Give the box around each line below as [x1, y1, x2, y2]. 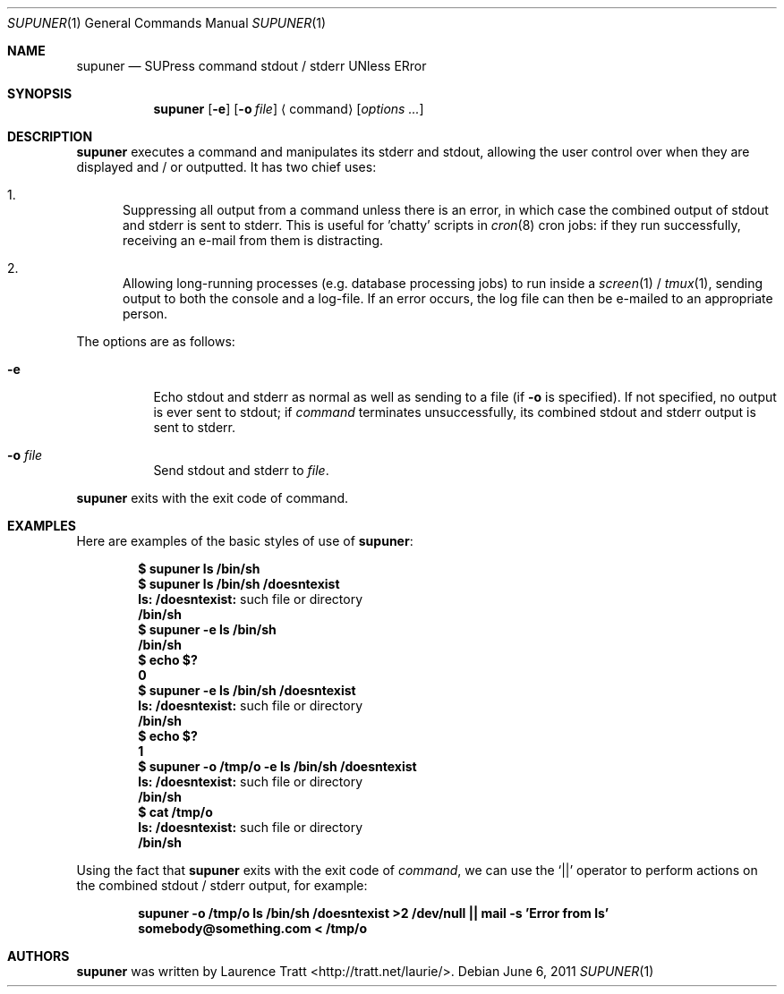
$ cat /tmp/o [138, 804, 213, 820]
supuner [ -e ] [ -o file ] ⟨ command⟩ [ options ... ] [153, 101, 424, 116]
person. [123, 306, 168, 321]
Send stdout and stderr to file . [153, 463, 329, 478]
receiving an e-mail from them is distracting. [123, 233, 383, 248]
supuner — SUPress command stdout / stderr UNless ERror [76, 58, 427, 73]
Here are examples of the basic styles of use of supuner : [76, 533, 413, 548]
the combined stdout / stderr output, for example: [76, 878, 368, 893]
